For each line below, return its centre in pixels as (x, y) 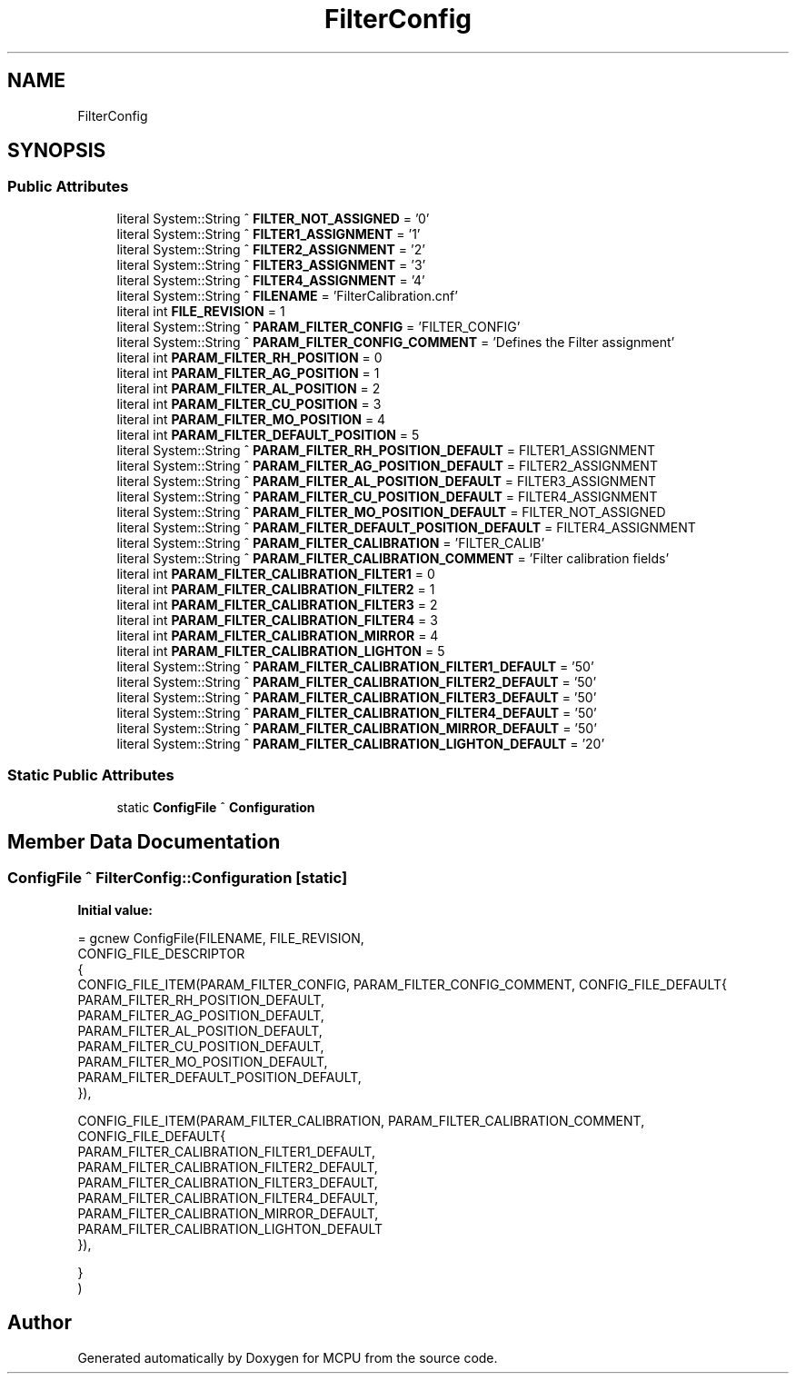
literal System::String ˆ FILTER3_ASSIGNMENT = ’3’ (271, 264)
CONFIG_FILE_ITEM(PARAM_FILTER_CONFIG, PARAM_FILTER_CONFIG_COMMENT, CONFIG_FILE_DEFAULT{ (402, 984)
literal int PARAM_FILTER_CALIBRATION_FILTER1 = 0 (276, 573)
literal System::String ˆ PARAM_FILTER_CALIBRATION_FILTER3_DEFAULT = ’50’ (357, 697)
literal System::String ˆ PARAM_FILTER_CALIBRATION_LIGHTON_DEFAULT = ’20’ (361, 743)
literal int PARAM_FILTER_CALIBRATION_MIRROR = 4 (278, 635)
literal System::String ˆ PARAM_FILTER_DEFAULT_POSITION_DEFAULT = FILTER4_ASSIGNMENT (406, 527)
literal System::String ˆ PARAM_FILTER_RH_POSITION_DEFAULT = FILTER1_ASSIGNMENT (386, 450)
